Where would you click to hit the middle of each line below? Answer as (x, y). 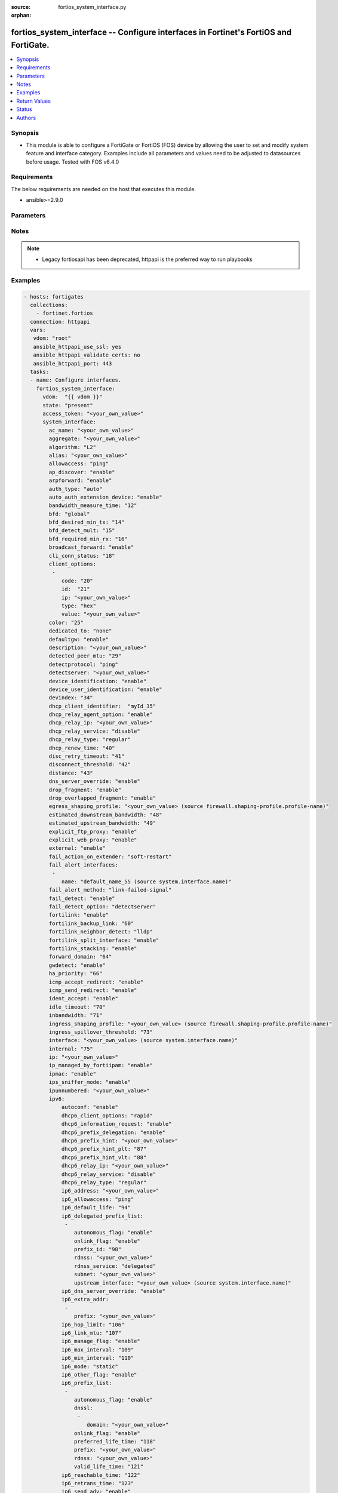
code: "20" (77, 580)
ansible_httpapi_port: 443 (73, 363)
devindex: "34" (71, 698)
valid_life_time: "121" (108, 1467)
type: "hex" (79, 606)
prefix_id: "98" (98, 1249)
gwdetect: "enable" (77, 965)
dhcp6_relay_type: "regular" (104, 1182)
